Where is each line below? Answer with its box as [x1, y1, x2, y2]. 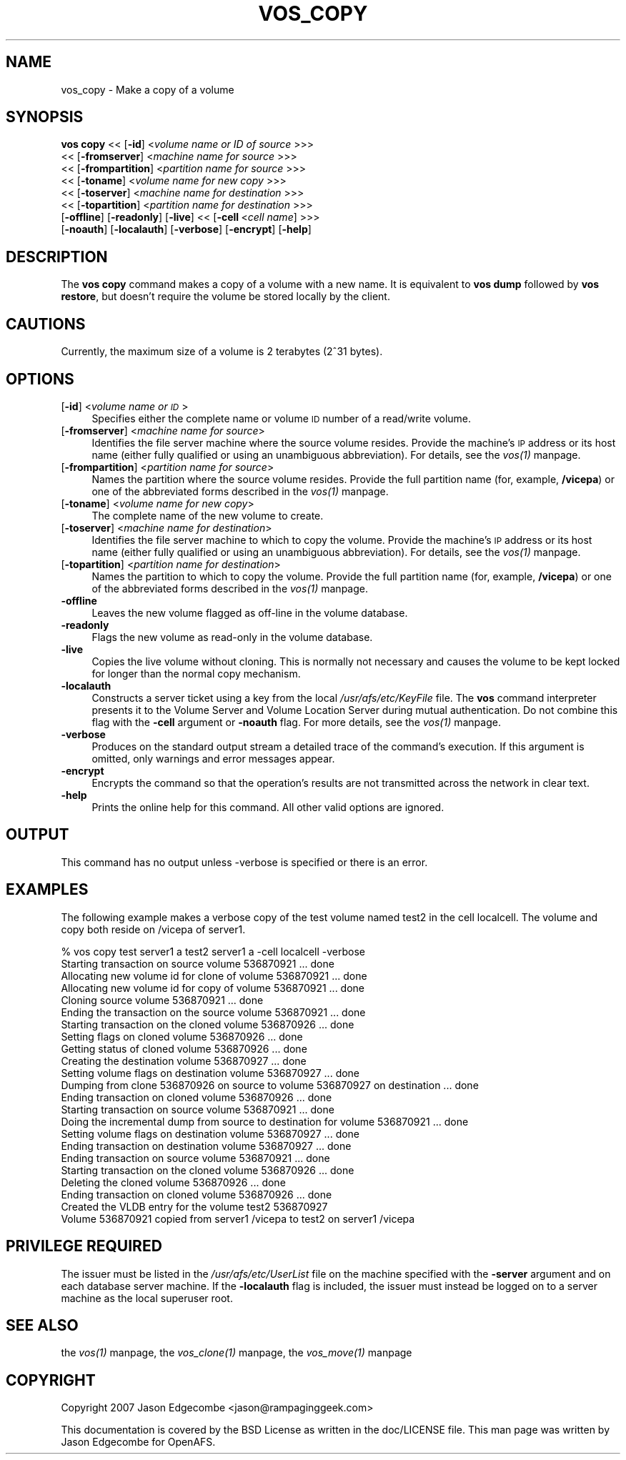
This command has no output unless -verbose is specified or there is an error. [61, 855, 428, 868]
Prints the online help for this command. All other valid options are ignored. [91, 800, 444, 813]
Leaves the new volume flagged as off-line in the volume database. [91, 606, 408, 619]
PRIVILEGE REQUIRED [6, 1237, 162, 1256]
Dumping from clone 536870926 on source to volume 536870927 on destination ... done [61, 1078, 479, 1091]
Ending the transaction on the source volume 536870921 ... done [61, 1005, 366, 1018]
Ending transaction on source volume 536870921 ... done [61, 1151, 330, 1164]
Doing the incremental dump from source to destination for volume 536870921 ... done [61, 1115, 469, 1128]
